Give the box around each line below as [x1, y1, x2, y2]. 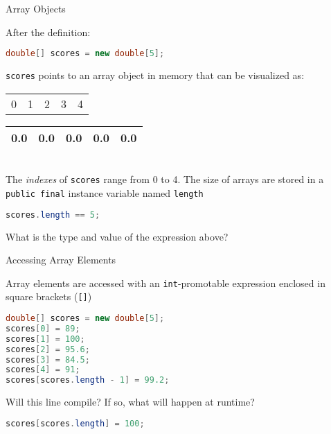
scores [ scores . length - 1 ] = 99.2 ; [6, 375, 170, 385]
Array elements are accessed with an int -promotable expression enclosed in [6, 275, 325, 290]
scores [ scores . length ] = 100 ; [6, 418, 145, 428]
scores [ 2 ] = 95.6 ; [6, 344, 90, 354]
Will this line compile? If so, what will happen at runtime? [6, 394, 255, 409]
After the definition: [6, 24, 91, 39]
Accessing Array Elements [6, 252, 116, 267]
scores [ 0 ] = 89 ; [6, 323, 80, 333]
